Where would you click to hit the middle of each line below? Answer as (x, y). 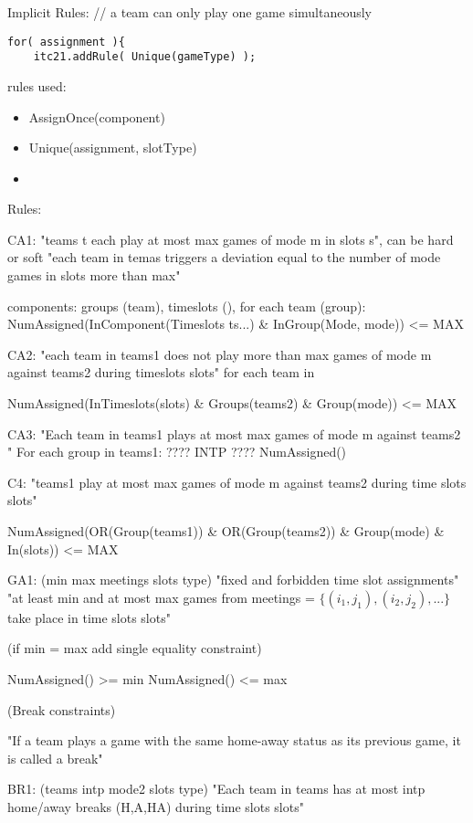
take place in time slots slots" (89, 617)
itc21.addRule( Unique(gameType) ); (145, 57)
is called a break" (55, 758)
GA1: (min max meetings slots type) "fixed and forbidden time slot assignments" (233, 580)
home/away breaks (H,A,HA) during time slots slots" (156, 806)
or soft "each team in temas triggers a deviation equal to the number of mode (224, 257)
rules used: (37, 85)
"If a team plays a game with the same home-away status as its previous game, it (234, 740)
